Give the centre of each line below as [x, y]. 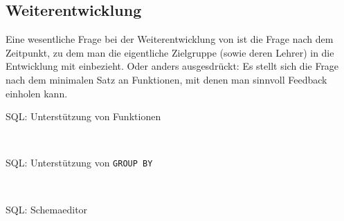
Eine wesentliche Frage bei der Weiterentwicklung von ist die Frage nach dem [170, 39]
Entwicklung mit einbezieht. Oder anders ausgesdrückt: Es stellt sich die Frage [172, 66]
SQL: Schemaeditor [47, 209]
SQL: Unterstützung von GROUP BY [79, 163]
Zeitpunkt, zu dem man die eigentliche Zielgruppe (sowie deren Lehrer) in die [170, 52]
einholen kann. [37, 93]
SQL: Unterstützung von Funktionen [83, 116]
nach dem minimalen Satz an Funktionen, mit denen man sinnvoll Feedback [166, 79]
